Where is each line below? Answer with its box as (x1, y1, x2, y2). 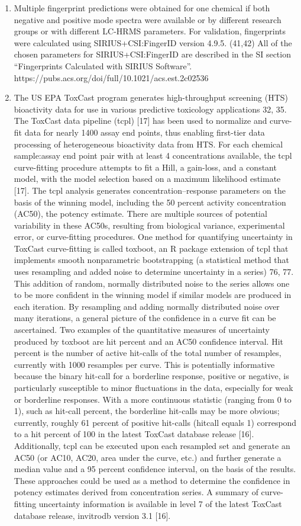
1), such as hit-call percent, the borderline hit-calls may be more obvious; (14, 405, 280, 417)
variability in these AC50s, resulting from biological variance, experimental (14, 219, 285, 231)
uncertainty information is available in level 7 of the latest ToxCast (38, 497, 282, 509)
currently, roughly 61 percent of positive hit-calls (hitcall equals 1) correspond (14, 416, 297, 428)
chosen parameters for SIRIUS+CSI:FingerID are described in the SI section (14, 48, 291, 60)
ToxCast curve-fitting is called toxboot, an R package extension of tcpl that (14, 242, 289, 254)
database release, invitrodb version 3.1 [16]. (14, 509, 171, 521)
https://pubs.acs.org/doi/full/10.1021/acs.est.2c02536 (14, 71, 209, 84)
